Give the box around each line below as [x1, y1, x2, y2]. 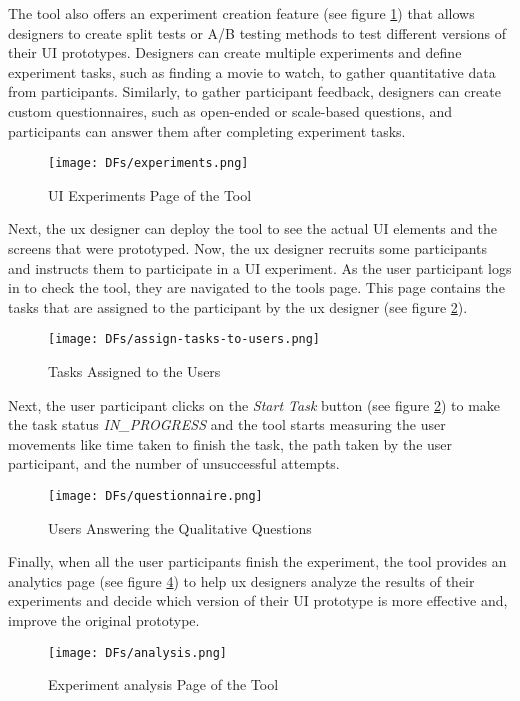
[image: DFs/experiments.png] [48, 156, 249, 171]
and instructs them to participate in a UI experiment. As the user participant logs [8, 257, 512, 278]
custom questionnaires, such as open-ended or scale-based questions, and [8, 100, 453, 121]
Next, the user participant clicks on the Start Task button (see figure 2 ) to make [8, 394, 501, 415]
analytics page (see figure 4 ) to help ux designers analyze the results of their [8, 570, 475, 591]
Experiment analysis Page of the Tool [48, 674, 279, 695]
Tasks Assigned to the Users [48, 361, 221, 382]
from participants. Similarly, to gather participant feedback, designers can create [8, 81, 501, 102]
